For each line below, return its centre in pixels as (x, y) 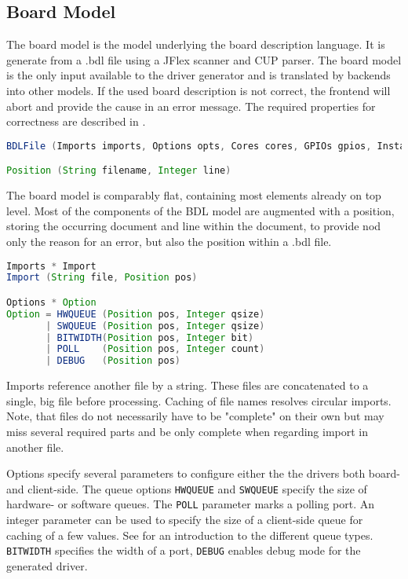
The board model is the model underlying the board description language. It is (196, 44)
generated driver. (47, 565)
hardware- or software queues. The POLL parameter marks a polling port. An (191, 504)
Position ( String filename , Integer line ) (119, 171)
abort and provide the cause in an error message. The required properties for (191, 106)
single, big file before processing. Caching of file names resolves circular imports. (199, 400)
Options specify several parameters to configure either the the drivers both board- (203, 473)
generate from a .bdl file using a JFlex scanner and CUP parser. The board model (204, 59)
